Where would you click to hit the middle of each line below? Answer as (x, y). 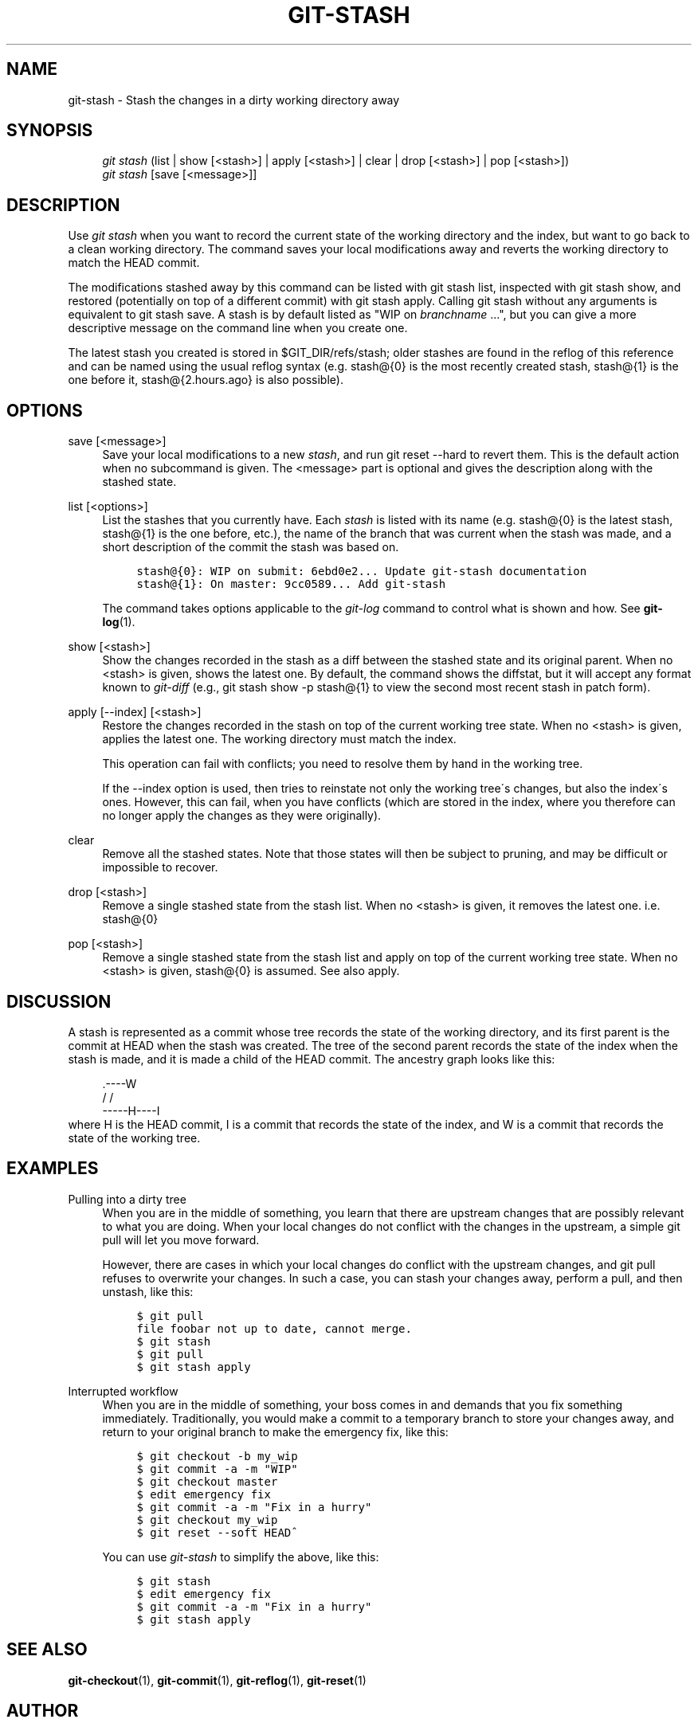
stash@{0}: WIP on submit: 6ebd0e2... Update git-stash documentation (362, 572)
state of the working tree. (134, 1138)
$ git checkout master (207, 1481)
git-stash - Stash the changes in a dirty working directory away (234, 100)
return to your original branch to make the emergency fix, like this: (275, 1431)
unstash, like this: (148, 1291)
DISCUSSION (59, 1001)
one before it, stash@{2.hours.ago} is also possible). (206, 380)
